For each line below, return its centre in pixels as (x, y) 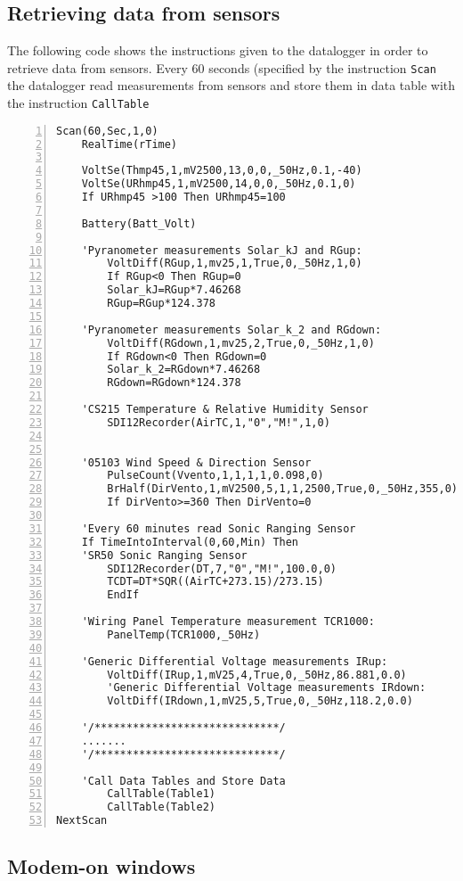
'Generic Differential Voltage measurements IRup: (235, 661)
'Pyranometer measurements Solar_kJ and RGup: (222, 250)
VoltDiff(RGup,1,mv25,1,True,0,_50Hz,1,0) (235, 263)
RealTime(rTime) (130, 144)
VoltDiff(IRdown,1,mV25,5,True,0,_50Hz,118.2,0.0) (260, 701)
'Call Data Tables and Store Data (183, 781)
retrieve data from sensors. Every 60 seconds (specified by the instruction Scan (222, 67)
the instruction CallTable (78, 103)
